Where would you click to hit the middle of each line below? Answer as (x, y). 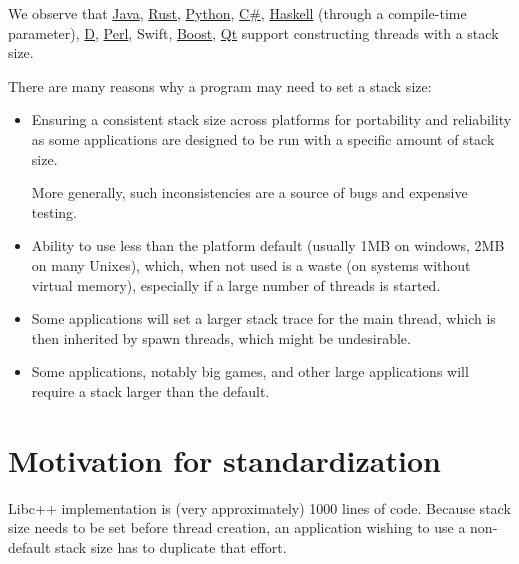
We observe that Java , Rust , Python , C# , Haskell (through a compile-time (237, 13)
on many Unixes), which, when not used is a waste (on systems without (251, 264)
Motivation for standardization (224, 459)
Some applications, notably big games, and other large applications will (250, 371)
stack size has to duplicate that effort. (171, 546)
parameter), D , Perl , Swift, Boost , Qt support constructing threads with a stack (253, 32)
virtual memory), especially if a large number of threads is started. (236, 284)
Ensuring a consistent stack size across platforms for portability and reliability (271, 119)
